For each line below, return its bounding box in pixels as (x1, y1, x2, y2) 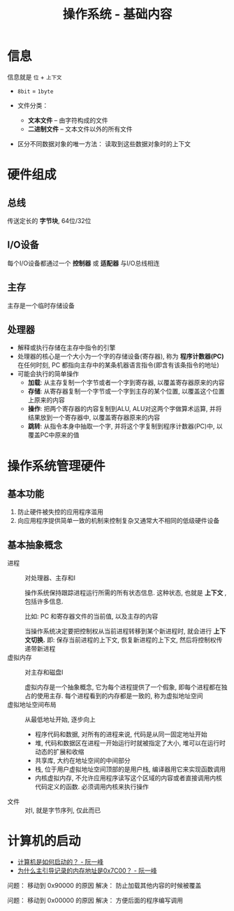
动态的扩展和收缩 (34, 747, 85, 756)
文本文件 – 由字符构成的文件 (27, 116, 108, 124)
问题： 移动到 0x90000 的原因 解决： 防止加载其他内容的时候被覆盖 (7, 882, 202, 890)
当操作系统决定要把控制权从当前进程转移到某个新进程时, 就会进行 (24, 627, 212, 636)
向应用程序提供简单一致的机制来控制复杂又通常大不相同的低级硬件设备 (17, 517, 220, 525)
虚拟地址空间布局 (7, 701, 57, 709)
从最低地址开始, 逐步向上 (24, 715, 96, 724)
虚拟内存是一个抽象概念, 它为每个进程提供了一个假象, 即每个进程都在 (24, 683, 221, 691)
